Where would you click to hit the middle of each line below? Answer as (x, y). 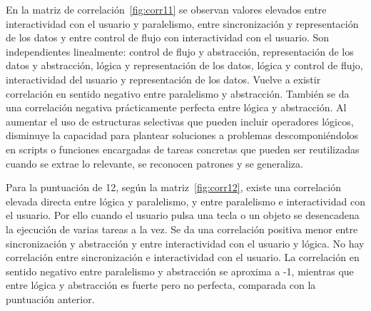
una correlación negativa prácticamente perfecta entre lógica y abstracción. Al (176, 107)
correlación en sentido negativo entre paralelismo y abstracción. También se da (178, 93)
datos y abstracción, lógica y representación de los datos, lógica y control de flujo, (184, 65)
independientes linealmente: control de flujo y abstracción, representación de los (180, 51)
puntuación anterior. (50, 299)
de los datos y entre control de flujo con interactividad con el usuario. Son (168, 37)
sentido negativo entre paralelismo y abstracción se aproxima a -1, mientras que (180, 271)
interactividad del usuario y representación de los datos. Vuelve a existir (163, 79)
